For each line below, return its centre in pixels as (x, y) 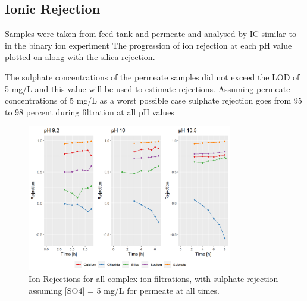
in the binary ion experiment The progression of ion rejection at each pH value (148, 45)
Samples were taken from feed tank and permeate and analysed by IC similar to (151, 34)
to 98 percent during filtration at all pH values (90, 112)
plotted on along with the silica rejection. (80, 57)
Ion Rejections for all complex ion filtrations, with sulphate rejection (153, 279)
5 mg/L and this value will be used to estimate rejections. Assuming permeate (148, 88)
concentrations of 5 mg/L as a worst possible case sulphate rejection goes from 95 (153, 100)
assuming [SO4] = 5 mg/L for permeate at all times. (124, 290)
